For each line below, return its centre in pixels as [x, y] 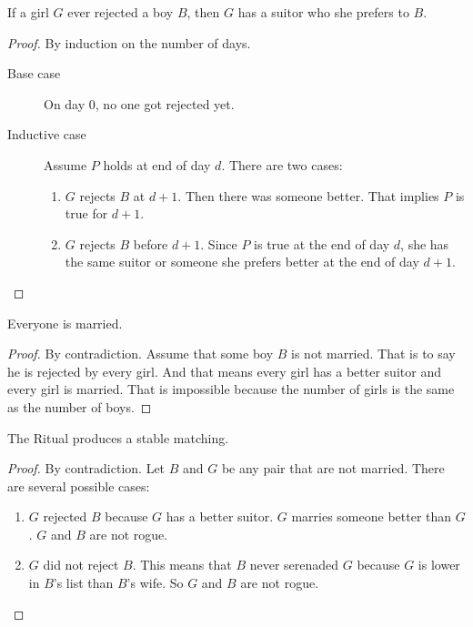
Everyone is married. [65, 323]
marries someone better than [372, 516]
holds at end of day [157, 164]
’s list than [83, 583]
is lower [439, 565]
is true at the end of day [322, 243]
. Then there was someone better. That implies [308, 195]
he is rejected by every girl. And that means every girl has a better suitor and [224, 371]
